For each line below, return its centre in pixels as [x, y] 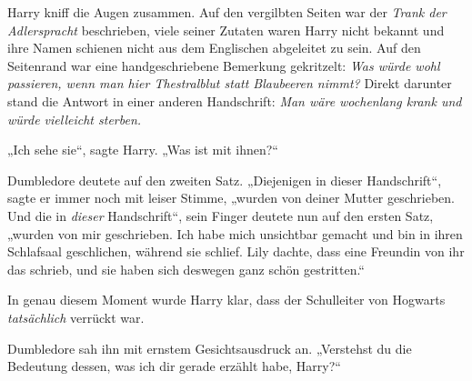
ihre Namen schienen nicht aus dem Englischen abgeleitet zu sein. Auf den [214, 48]
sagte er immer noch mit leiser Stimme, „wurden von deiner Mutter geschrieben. [231, 198]
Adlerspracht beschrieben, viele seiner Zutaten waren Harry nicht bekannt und [226, 30]
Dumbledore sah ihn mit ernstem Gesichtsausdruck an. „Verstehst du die [210, 348]
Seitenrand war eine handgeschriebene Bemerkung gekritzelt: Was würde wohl [224, 65]
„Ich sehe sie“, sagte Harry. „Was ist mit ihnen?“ [143, 150]
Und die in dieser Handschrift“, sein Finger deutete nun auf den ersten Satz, [221, 215]
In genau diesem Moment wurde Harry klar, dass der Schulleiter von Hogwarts [226, 300]
